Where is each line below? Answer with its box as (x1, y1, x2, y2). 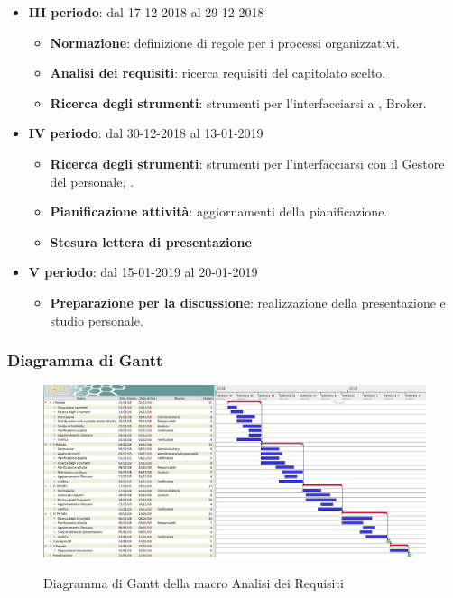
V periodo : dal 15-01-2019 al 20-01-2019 (28, 262, 258, 281)
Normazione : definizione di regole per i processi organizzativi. (50, 32, 400, 51)
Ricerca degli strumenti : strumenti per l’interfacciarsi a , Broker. (50, 93, 427, 112)
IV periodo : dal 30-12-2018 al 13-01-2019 (28, 124, 263, 143)
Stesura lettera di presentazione (50, 232, 252, 251)
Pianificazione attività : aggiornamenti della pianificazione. (50, 202, 388, 221)
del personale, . (50, 171, 134, 190)
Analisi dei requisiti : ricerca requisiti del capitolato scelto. (50, 63, 386, 82)
